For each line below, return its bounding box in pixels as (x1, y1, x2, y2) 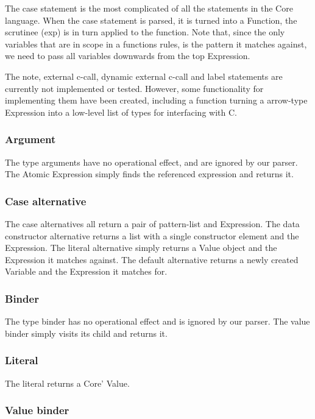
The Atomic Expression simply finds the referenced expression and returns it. (5, 167, 294, 180)
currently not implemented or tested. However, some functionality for (5, 82, 264, 94)
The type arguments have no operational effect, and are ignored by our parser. (5, 155, 298, 168)
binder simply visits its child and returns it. (5, 326, 168, 339)
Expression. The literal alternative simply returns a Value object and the (5, 241, 277, 254)
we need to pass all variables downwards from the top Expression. (5, 49, 250, 62)
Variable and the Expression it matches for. (5, 265, 168, 278)
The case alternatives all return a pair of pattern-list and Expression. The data (5, 217, 300, 230)
